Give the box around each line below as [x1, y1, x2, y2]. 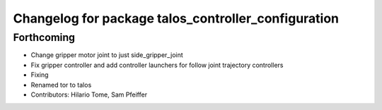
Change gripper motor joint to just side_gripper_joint [30, 51, 183, 59]
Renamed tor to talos [30, 80, 92, 89]
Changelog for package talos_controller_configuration [13, 11, 340, 26]
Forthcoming [13, 31, 76, 44]
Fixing [30, 71, 49, 79]
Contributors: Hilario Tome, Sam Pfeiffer [30, 90, 148, 99]
